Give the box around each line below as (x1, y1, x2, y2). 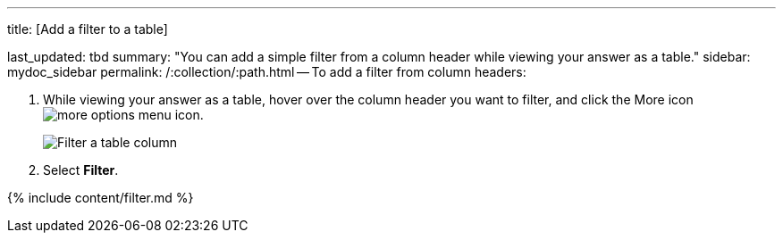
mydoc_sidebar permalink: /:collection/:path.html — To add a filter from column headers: (7, 64, 526, 79)
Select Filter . (43, 162, 119, 178)
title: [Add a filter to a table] (7, 21, 168, 37)
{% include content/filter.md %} (7, 190, 194, 205)
